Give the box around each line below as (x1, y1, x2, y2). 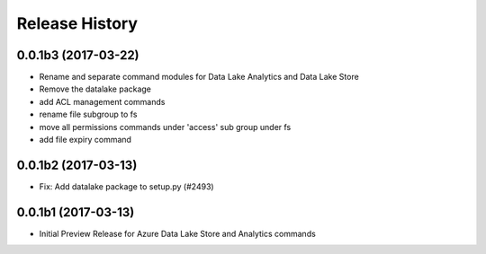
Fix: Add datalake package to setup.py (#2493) (39, 180, 215, 192)
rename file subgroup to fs (39, 109, 138, 120)
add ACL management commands (39, 96, 166, 107)
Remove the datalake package (39, 83, 152, 94)
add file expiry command (39, 135, 132, 145)
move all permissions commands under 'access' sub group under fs (39, 121, 292, 132)
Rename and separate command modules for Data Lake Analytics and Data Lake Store (39, 72, 359, 83)
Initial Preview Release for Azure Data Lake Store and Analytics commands (39, 228, 317, 239)
